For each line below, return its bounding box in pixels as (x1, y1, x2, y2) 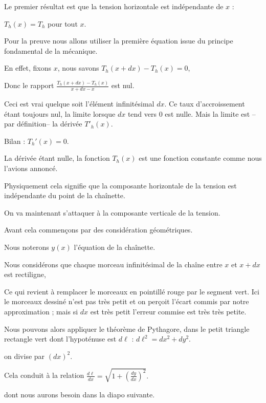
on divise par (4, 350, 45, 361)
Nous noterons (4, 242, 49, 252)
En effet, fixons (4, 62, 52, 73)
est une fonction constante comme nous (139, 153, 262, 163)
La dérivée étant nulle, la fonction (4, 153, 110, 163)
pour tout (48, 18, 78, 29)
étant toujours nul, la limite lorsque (4, 108, 116, 119)
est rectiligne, (4, 269, 46, 280)
